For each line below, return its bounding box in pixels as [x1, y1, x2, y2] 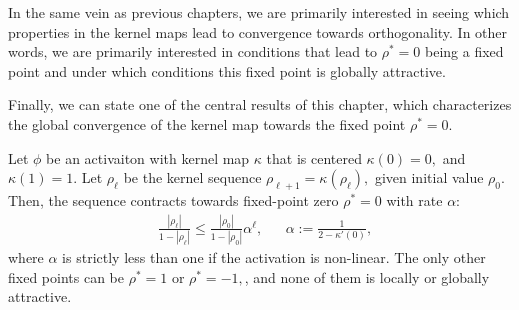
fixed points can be [8, 266, 124, 287]
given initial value [374, 167, 484, 188]
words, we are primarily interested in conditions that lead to [8, 41, 378, 62]
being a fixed [425, 41, 504, 62]
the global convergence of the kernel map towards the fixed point [8, 113, 406, 134]
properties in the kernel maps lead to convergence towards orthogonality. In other [8, 21, 508, 42]
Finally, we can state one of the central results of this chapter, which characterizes [8, 94, 512, 115]
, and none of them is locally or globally [244, 266, 490, 287]
